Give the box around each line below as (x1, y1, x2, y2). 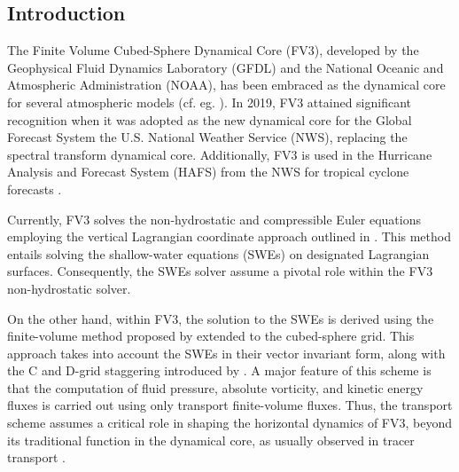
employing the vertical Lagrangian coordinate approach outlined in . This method (7, 227, 451, 246)
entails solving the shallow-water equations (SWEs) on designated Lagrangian (7, 244, 430, 263)
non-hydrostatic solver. (7, 279, 131, 297)
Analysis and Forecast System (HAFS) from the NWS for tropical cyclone (7, 162, 409, 181)
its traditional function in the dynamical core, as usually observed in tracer (7, 430, 415, 449)
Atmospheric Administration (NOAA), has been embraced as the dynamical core (7, 75, 446, 94)
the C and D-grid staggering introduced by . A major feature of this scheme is (7, 361, 432, 380)
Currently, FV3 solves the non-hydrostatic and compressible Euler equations (7, 209, 421, 228)
